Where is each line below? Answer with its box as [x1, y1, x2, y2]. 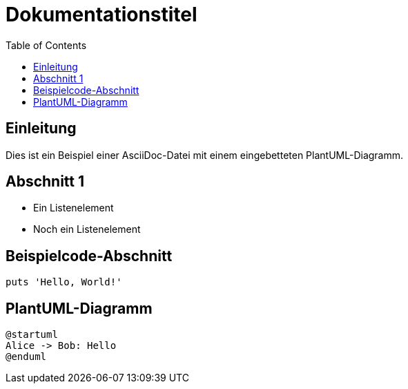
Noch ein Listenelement [33, 223, 141, 236]
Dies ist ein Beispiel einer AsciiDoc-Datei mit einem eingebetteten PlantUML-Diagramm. [6, 149, 404, 161]
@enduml [6, 351, 47, 363]
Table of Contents [6, 39, 87, 51]
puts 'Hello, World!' [6, 276, 122, 288]
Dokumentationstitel [6, 3, 197, 26]
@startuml [6, 329, 58, 341]
